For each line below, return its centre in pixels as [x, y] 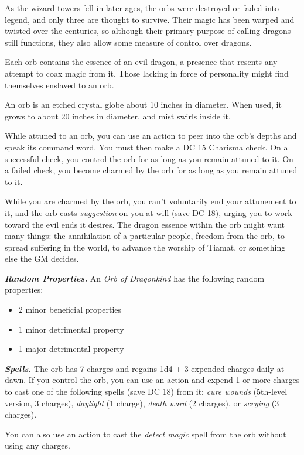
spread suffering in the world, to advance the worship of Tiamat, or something [145, 247]
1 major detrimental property [71, 349]
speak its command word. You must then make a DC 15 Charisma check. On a [146, 147]
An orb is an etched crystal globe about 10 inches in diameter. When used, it [143, 105]
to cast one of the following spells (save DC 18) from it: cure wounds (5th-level [146, 391]
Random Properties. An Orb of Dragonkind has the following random [135, 278]
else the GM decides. [42, 259]
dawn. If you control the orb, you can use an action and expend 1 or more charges [152, 380]
